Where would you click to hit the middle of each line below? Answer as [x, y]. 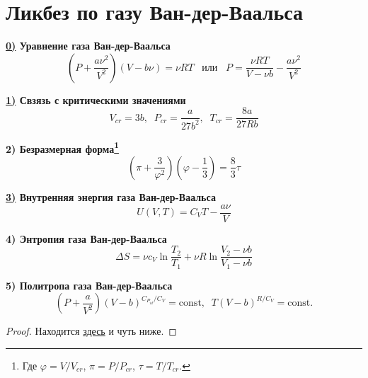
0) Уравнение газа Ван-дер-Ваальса [88, 46]
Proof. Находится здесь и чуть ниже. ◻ [91, 331]
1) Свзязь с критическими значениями [96, 99]
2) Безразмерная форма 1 [62, 147]
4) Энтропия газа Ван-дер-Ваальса [86, 238]
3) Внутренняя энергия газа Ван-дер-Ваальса [111, 196]
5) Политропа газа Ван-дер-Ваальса [89, 285]
